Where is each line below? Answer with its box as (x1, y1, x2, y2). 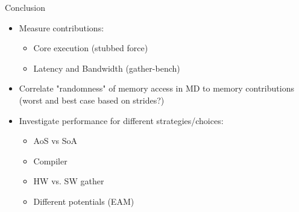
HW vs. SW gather (33, 175, 104, 187)
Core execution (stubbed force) (33, 42, 148, 54)
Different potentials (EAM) (33, 195, 134, 207)
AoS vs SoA (33, 134, 78, 147)
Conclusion (5, 1, 45, 13)
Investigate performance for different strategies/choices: (19, 114, 224, 126)
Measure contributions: (19, 21, 104, 34)
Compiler (33, 154, 68, 167)
